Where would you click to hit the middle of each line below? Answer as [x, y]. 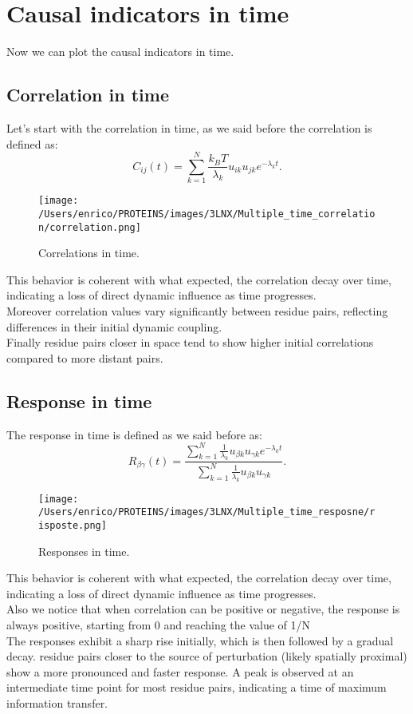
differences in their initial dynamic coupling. [114, 326]
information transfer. [57, 702]
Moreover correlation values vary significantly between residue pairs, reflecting [197, 310]
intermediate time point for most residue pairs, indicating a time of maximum [197, 687]
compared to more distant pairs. [85, 357]
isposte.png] [73, 525]
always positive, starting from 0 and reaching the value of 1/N [159, 624]
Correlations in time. [89, 253]
